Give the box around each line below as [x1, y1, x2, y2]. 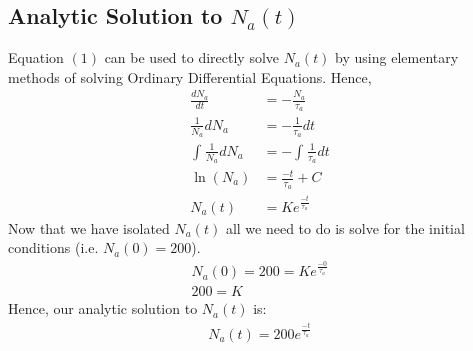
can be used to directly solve [104, 47, 280, 68]
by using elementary [335, 47, 459, 68]
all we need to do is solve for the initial [225, 217, 465, 238]
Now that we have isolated [8, 217, 170, 238]
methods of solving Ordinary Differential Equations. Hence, [8, 66, 372, 87]
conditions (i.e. [8, 237, 99, 258]
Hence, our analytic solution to [8, 298, 198, 319]
